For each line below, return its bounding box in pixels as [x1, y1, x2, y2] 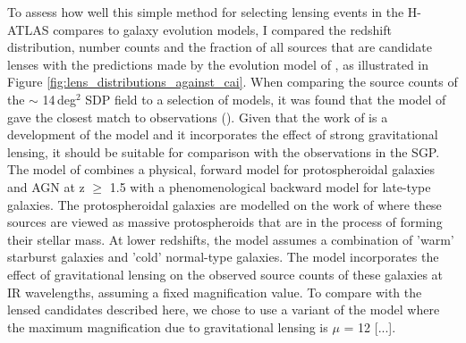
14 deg [42, 89, 76, 108]
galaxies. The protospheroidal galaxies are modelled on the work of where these [7, 195, 442, 213]
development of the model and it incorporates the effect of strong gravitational [7, 125, 438, 144]
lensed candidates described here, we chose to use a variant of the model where [7, 300, 440, 319]
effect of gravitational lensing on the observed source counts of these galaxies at [7, 264, 444, 283]
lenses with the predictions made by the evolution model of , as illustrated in [7, 54, 429, 73]
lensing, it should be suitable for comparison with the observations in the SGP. [7, 142, 440, 161]
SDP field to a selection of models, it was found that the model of [85, 89, 446, 108]
